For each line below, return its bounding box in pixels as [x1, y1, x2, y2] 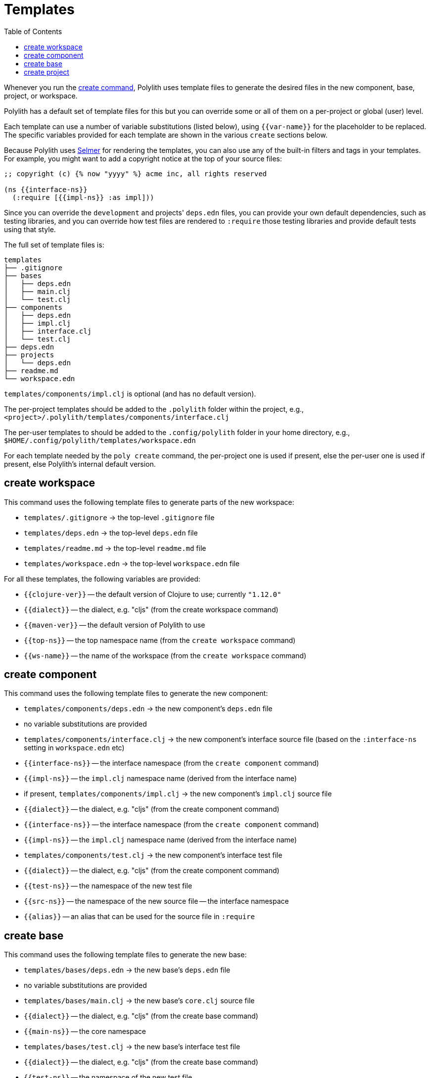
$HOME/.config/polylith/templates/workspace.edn [4, 436, 196, 444]
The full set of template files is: [4, 240, 104, 249]
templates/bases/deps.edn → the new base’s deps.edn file [24, 966, 231, 975]
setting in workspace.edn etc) [24, 743, 125, 752]
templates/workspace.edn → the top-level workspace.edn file [24, 559, 239, 568]
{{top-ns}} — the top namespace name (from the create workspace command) [24, 636, 296, 644]
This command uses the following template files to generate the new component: [4, 689, 268, 698]
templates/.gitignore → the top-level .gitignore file [24, 513, 215, 522]
